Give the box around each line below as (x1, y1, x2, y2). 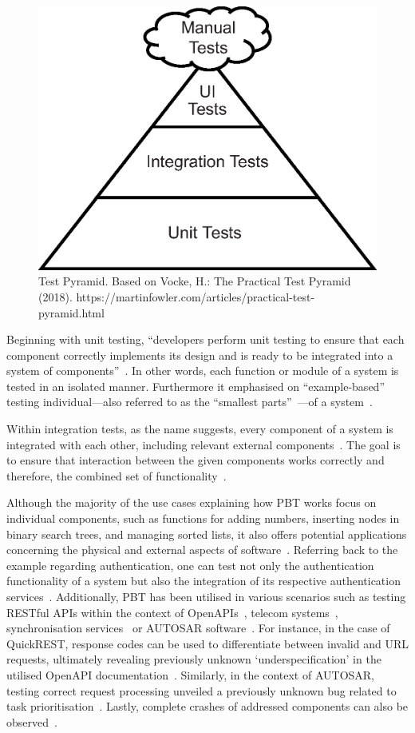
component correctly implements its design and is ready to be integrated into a (6, 346, 393, 363)
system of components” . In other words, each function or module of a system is (6, 362, 399, 379)
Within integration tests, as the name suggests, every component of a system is (6, 420, 393, 437)
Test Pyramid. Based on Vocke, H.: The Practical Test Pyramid (38, 273, 351, 289)
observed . (6, 713, 57, 730)
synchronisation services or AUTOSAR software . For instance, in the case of (6, 619, 390, 636)
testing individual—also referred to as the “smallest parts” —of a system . (6, 393, 373, 410)
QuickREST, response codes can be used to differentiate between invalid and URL (6, 635, 409, 651)
